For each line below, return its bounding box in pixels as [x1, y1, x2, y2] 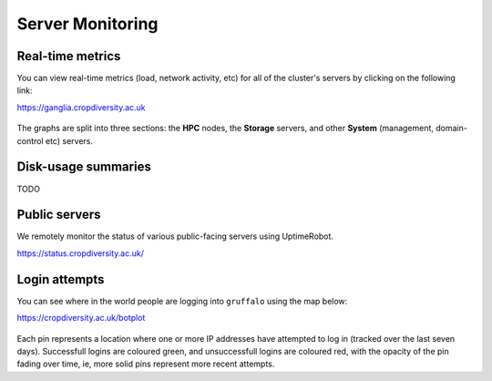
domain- [436, 123, 468, 134]
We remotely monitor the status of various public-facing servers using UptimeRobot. [16, 231, 334, 242]
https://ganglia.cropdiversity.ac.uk [16, 101, 146, 113]
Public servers [16, 207, 101, 222]
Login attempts [16, 272, 105, 287]
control [16, 135, 45, 146]
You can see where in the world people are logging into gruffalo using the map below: [16, 295, 348, 306]
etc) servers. [46, 135, 93, 146]
